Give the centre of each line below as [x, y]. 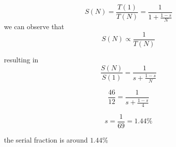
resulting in [21, 59]
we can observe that [34, 26]
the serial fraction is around [46, 140]
